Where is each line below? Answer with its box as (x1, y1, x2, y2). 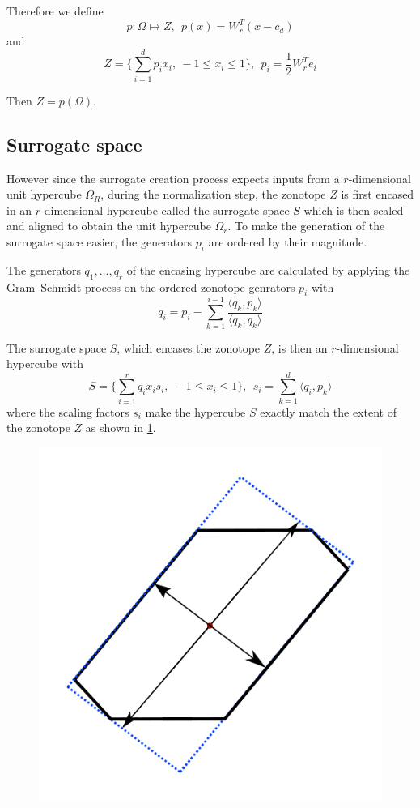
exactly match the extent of (260, 403, 397, 420)
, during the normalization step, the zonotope (100, 186, 326, 203)
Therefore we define (6, 2, 104, 19)
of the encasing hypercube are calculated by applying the (126, 261, 410, 278)
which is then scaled (303, 201, 404, 218)
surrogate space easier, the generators (6, 233, 193, 250)
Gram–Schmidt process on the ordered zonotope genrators (6, 278, 295, 295)
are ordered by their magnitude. (208, 233, 367, 250)
